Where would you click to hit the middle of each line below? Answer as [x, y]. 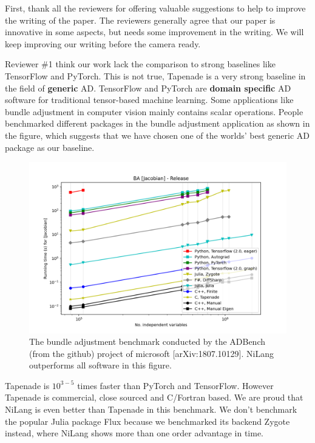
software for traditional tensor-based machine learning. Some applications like [149, 100]
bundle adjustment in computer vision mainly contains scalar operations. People [154, 111]
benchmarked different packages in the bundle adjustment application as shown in [157, 123]
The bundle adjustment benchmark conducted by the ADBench [147, 341]
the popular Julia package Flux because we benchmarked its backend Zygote [147, 421]
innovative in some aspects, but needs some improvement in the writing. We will [154, 32]
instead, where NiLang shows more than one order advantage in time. [134, 433]
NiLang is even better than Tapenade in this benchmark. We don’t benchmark [151, 409]
